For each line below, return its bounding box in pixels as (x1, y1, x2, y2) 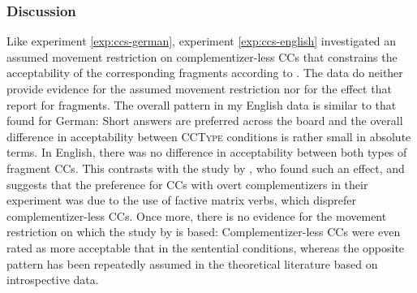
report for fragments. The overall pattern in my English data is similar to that (6, 96, 397, 113)
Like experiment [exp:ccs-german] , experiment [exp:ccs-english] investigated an (6, 32, 397, 50)
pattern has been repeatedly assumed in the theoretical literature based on (6, 255, 378, 272)
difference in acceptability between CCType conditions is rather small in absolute (6, 127, 411, 144)
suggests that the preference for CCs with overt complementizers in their (6, 175, 368, 192)
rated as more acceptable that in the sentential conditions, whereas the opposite (6, 239, 405, 256)
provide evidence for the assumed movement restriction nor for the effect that (6, 80, 392, 97)
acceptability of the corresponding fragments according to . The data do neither (6, 64, 403, 81)
